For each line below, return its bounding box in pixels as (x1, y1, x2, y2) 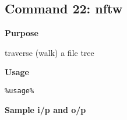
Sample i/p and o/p (5, 103, 86, 115)
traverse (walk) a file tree (5, 46, 94, 58)
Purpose (5, 27, 38, 39)
